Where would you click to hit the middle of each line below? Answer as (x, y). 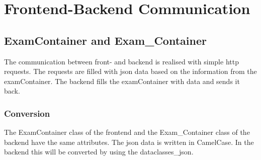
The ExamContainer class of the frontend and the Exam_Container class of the (127, 132)
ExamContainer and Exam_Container (105, 40)
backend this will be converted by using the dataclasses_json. (99, 152)
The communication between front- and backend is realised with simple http (121, 61)
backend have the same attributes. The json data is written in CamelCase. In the (129, 142)
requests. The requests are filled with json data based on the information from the (130, 71)
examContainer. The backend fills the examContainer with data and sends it (122, 81)
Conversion (27, 113)
